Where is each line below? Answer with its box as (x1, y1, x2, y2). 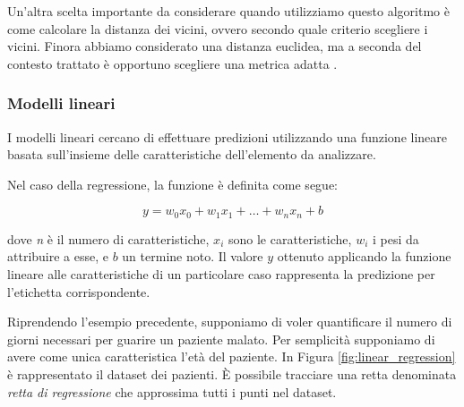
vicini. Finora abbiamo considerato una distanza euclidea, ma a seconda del (7, 37, 422, 55)
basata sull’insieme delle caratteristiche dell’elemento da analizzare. (7, 145, 376, 164)
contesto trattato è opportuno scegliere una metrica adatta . (7, 54, 338, 72)
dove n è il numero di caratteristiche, (7, 229, 210, 248)
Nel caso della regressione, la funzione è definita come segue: (7, 174, 338, 193)
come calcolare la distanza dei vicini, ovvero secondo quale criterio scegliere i (7, 19, 428, 38)
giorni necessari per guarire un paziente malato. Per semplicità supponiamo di (7, 329, 435, 348)
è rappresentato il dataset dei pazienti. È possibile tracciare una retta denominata (7, 364, 457, 383)
